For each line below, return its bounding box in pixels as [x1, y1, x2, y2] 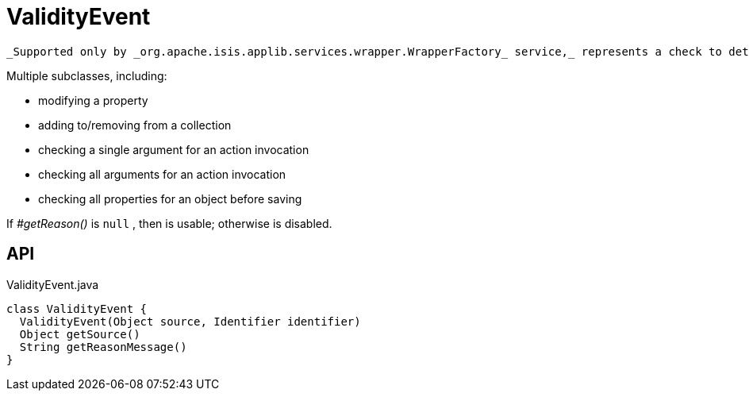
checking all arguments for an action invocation [38, 167, 286, 181]
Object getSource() [19, 327, 140, 341]
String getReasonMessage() [19, 340, 187, 353]
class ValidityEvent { [6, 302, 148, 315]
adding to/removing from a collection [38, 118, 232, 132]
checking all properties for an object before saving [38, 191, 302, 206]
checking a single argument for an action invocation [38, 142, 309, 156]
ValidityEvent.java [6, 277, 99, 291]
